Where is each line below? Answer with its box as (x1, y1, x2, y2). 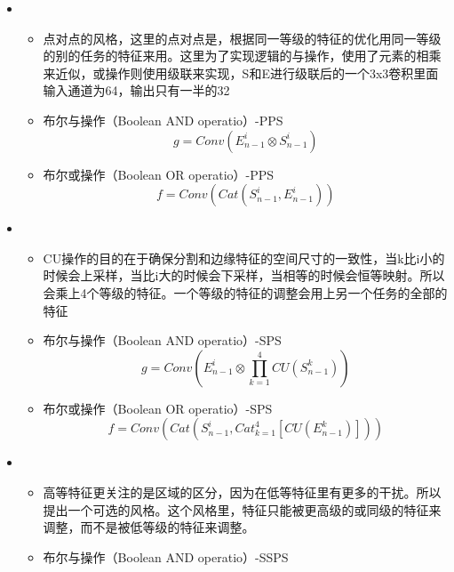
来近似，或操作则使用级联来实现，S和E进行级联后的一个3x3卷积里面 (43, 63, 439, 82)
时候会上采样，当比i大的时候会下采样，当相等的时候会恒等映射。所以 (43, 266, 445, 285)
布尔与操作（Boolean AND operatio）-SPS (43, 331, 282, 350)
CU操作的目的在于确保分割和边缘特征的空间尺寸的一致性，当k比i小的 (43, 248, 445, 267)
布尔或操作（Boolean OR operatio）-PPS (43, 165, 275, 183)
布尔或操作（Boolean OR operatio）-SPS (43, 399, 273, 417)
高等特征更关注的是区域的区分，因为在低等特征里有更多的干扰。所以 (43, 482, 442, 501)
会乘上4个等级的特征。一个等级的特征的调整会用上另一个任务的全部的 (43, 283, 448, 302)
